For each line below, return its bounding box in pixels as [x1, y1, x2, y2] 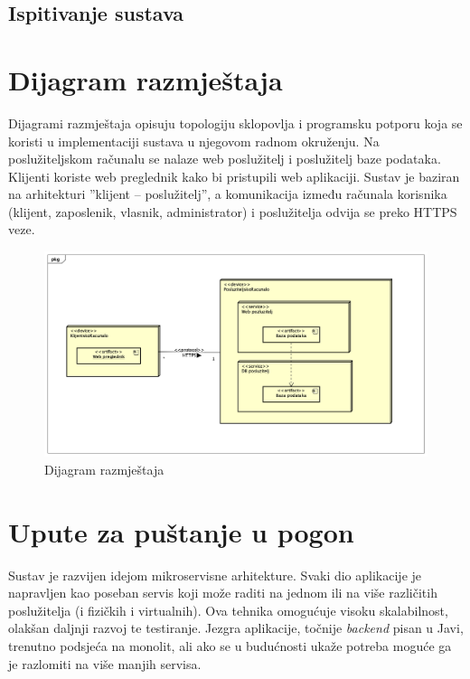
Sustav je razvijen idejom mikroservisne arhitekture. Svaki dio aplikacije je [8, 565, 422, 584]
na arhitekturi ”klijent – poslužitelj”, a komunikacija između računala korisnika [8, 184, 447, 203]
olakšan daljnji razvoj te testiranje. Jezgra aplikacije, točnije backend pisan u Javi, [8, 618, 464, 637]
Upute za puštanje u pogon [8, 513, 354, 550]
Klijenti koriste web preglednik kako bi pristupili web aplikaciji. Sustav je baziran [8, 166, 460, 185]
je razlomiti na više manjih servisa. [8, 654, 202, 673]
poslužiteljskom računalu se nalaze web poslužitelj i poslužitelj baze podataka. [8, 149, 441, 168]
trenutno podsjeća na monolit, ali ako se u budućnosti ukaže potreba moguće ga [8, 637, 452, 655]
